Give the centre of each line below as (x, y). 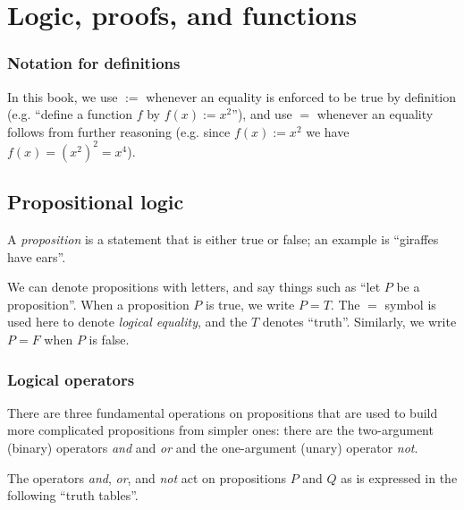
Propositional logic (96, 202)
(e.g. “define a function (70, 114)
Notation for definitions (94, 63)
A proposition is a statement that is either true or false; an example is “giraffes (223, 239)
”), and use (262, 114)
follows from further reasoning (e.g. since (119, 131)
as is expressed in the (399, 477)
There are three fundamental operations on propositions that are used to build (223, 412)
